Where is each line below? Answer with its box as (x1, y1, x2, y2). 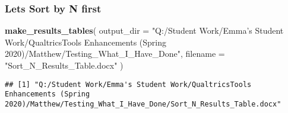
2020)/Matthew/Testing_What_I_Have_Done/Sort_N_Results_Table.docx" (5, 99, 281, 108)
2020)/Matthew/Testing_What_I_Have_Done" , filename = (5, 47, 225, 60)
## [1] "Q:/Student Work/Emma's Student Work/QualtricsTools (5, 80, 252, 89)
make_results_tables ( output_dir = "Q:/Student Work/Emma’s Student (5, 24, 284, 37)
